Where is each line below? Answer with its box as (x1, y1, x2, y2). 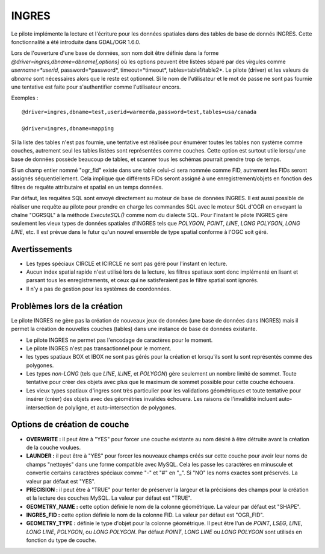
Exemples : (11, 94, 39, 102)
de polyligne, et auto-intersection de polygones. (57, 404, 176, 411)
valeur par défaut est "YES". (26, 477, 96, 485)
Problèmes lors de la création (11, 301, 123, 311)
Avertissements (11, 244, 72, 254)
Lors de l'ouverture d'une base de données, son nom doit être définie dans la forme (11, 49, 219, 57)
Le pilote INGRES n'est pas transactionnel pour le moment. (26, 344, 172, 352)
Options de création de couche (11, 420, 129, 430)
